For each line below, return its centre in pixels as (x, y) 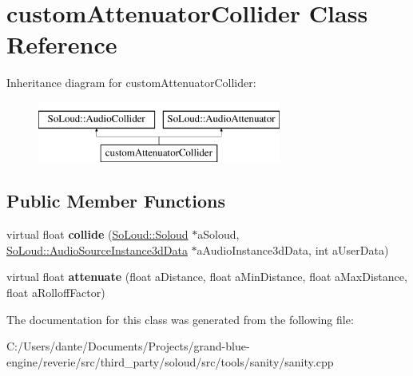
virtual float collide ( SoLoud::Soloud (97, 234)
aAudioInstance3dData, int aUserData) (293, 249)
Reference (62, 44)
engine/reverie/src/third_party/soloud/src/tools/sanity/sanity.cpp (170, 361)
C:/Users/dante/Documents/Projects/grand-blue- (128, 346)
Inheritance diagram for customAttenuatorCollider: (131, 83)
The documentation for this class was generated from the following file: (180, 319)
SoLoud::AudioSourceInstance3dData (97, 249)
